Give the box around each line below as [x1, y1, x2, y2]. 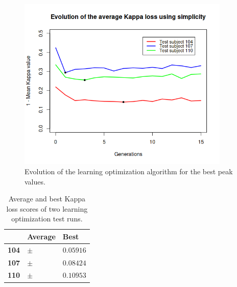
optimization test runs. [11, 213, 83, 224]
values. [25, 176, 45, 187]
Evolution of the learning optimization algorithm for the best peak [25, 166, 233, 176]
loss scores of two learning [6, 203, 88, 214]
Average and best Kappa [8, 193, 85, 204]
